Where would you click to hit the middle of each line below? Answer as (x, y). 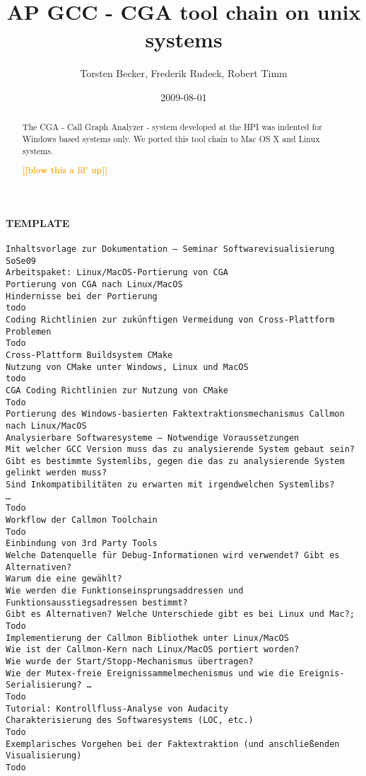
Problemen (29, 331)
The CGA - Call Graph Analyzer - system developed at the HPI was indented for (172, 127)
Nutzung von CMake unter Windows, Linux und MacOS (127, 367)
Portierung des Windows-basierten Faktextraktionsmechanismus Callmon (175, 414)
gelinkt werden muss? (57, 473)
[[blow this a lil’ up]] (65, 170)
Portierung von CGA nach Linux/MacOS (94, 284)
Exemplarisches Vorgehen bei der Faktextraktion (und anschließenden (173, 744)
